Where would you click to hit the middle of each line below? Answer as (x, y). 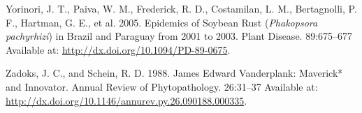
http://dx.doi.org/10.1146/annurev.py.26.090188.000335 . (126, 100)
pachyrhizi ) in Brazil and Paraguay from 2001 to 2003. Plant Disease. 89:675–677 (179, 36)
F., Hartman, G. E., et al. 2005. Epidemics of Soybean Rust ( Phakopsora (162, 22)
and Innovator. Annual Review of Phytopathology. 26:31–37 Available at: (162, 86)
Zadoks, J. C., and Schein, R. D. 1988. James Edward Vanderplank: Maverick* (174, 73)
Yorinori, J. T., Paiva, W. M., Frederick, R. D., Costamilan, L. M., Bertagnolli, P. (181, 8)
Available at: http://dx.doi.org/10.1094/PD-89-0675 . (118, 49)
